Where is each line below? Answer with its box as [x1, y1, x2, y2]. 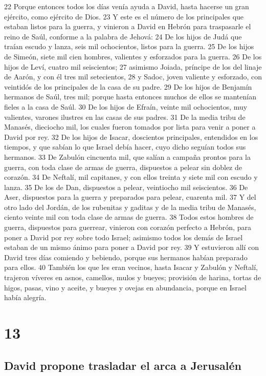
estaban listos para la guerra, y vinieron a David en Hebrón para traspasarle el [4, 21, 251, 32]
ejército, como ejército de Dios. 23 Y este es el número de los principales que [4, 11, 244, 22]
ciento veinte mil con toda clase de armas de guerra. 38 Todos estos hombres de [4, 212, 254, 222]
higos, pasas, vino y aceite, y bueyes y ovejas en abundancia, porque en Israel [4, 282, 247, 293]
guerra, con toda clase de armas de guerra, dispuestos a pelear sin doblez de [4, 161, 242, 172]
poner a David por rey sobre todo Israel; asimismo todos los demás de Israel [4, 232, 243, 242]
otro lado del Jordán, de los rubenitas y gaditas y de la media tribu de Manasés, [4, 201, 256, 212]
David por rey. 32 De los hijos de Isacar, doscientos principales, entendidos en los [4, 131, 258, 142]
